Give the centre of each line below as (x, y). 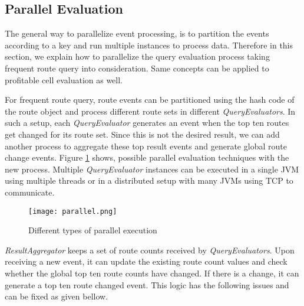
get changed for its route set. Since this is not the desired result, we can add (142, 134)
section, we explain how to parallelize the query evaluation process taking (137, 56)
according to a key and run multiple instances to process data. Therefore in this (149, 45)
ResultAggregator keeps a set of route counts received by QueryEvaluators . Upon (150, 250)
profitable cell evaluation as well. (64, 79)
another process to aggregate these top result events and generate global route (146, 146)
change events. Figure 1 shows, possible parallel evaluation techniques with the (147, 157)
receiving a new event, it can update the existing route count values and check (146, 261)
